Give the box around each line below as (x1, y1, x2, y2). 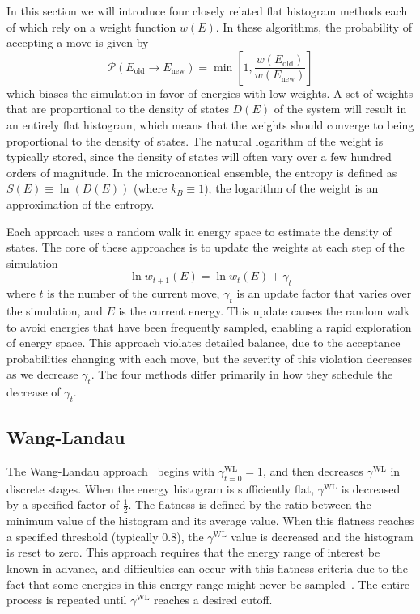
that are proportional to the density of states (6, 100, 229, 117)
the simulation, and (6, 302, 103, 319)
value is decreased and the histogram (231, 527, 414, 544)
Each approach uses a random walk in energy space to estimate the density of (6, 222, 392, 239)
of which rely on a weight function (6, 18, 176, 35)
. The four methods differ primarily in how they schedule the (91, 366, 393, 383)
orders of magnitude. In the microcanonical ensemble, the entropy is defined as (6, 163, 397, 180)
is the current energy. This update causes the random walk (118, 302, 410, 319)
